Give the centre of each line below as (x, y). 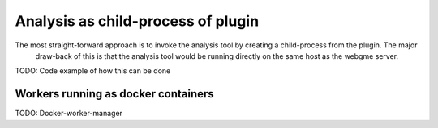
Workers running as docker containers (114, 94)
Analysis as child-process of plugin (137, 21)
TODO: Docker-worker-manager (69, 114)
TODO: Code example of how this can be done (93, 71)
